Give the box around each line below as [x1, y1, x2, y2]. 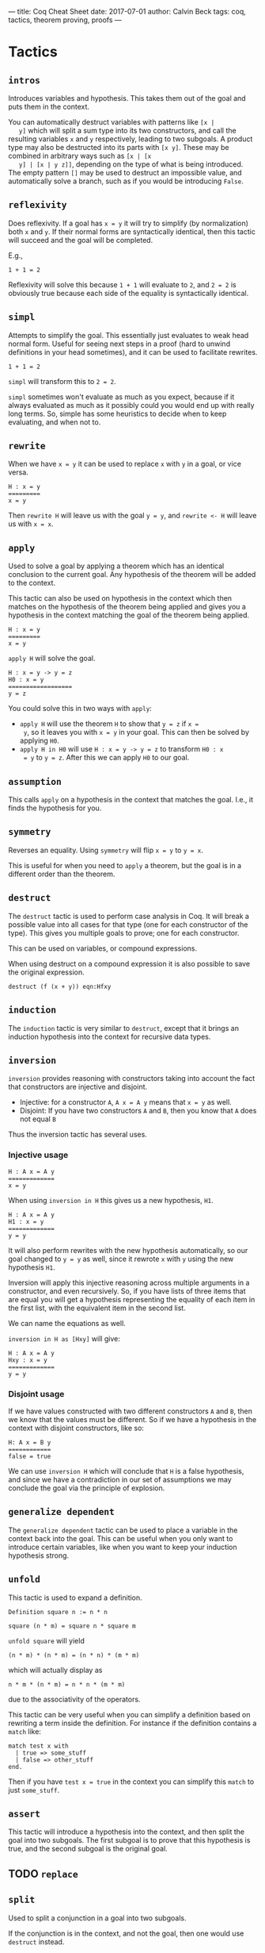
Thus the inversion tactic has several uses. [8, 1130, 148, 1140]
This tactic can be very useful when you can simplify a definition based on [8, 1709, 251, 1719]
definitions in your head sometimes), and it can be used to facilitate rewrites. [8, 347, 258, 356]
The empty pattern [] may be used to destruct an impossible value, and [8, 168, 243, 177]
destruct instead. [8, 1936, 65, 1947]
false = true [8, 1452, 51, 1460]
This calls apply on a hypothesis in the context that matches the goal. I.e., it [8, 795, 254, 805]
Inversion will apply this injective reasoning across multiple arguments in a [8, 1278, 250, 1287]
